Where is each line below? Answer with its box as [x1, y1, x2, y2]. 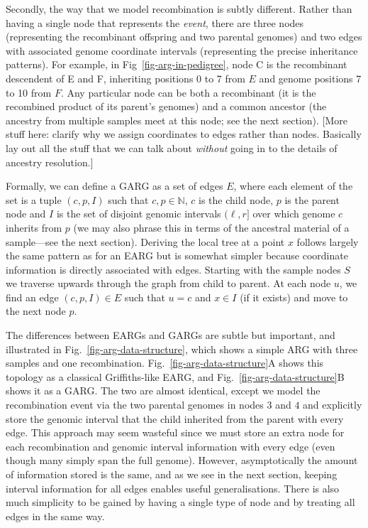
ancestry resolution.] [6, 154, 94, 169]
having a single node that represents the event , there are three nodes [6, 15, 304, 30]
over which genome [252, 206, 335, 221]
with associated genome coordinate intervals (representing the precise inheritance [6, 43, 358, 58]
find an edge [6, 289, 59, 304]
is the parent [284, 192, 340, 207]
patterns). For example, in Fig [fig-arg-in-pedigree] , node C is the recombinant [6, 57, 347, 72]
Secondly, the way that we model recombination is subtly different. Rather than [6, 1, 352, 16]
